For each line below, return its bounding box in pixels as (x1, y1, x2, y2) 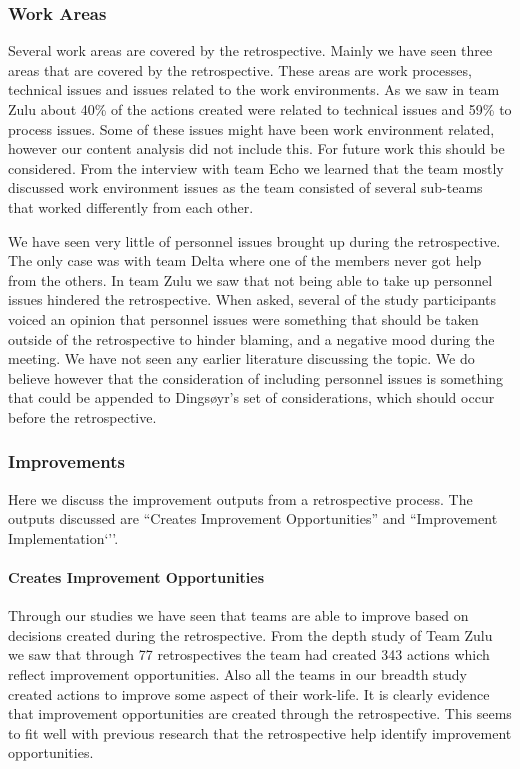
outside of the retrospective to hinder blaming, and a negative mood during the (8, 328, 495, 349)
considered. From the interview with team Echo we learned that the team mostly (8, 157, 504, 178)
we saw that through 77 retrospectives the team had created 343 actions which (8, 644, 490, 665)
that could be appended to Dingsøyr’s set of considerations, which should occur (8, 387, 495, 408)
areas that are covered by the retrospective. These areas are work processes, (8, 59, 472, 80)
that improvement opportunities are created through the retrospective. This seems (8, 703, 512, 724)
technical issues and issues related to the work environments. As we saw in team (8, 79, 500, 100)
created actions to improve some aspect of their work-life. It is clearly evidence (8, 683, 490, 704)
